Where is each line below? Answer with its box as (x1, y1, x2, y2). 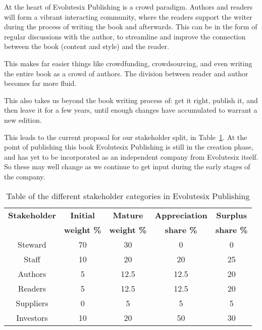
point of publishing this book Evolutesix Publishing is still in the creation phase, (4, 142, 253, 152)
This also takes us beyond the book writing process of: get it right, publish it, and (4, 95, 258, 105)
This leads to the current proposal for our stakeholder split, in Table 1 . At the (4, 131, 247, 142)
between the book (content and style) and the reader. (4, 41, 169, 52)
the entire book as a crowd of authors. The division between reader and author (4, 68, 248, 78)
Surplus (216, 209, 247, 221)
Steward (18, 238, 46, 250)
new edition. (4, 114, 42, 125)
